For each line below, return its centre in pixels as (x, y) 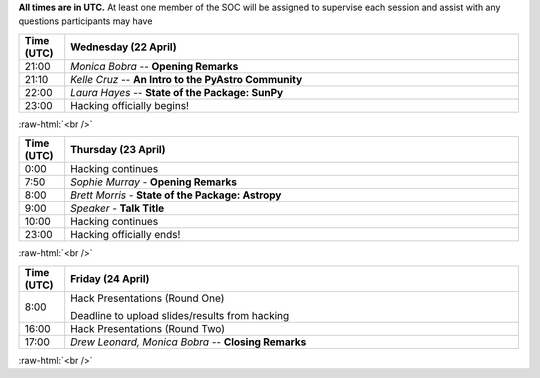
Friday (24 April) (110, 278)
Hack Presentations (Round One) (147, 298)
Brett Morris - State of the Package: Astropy (176, 195)
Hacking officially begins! (130, 105)
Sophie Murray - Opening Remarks (153, 182)
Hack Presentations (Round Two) (147, 328)
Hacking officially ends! (125, 235)
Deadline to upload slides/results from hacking (180, 315)
